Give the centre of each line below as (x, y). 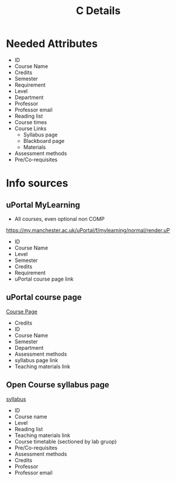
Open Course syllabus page (58, 385)
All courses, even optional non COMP (60, 219)
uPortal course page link (44, 279)
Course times (31, 122)
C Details (98, 11)
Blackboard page (44, 141)
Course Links (30, 128)
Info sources (37, 183)
